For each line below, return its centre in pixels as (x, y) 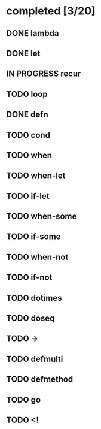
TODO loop (27, 94)
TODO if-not (29, 278)
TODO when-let (36, 176)
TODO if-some (33, 237)
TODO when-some (42, 217)
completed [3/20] (51, 11)
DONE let (23, 53)
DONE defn (27, 115)
